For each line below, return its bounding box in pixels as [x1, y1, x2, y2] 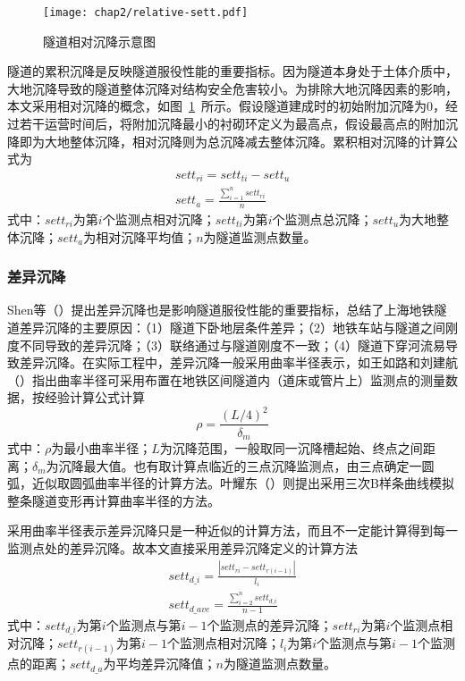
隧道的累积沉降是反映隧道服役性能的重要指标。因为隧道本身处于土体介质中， [7, 62, 458, 80]
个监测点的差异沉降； [207, 615, 333, 634]
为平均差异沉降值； [103, 654, 216, 673]
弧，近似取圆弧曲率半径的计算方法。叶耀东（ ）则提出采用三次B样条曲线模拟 [7, 474, 454, 492]
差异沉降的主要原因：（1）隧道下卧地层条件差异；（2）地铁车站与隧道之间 [19, 317, 445, 336]
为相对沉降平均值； [83, 227, 197, 246]
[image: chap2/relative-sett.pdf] [43, 6, 249, 19]
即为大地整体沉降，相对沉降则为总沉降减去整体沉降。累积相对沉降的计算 [19, 131, 445, 150]
